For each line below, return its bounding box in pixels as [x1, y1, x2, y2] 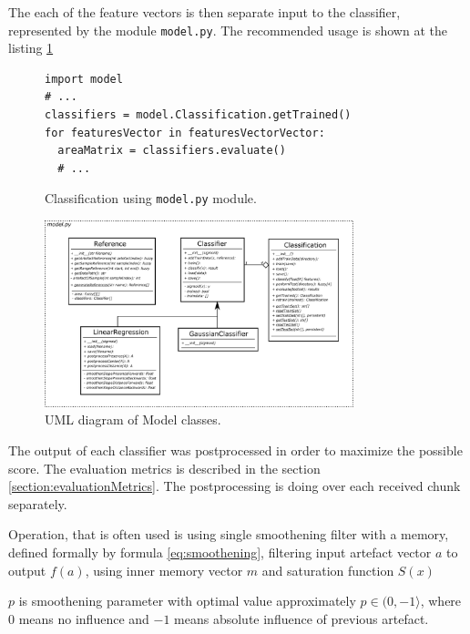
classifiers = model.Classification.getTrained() [45, 108, 352, 122]
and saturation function [261, 560, 394, 579]
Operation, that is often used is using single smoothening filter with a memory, [8, 525, 449, 544]
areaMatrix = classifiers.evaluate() [57, 144, 286, 158]
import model [45, 72, 123, 86]
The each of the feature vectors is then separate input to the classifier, [8, 3, 401, 21]
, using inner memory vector [85, 560, 243, 579]
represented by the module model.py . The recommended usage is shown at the [8, 20, 447, 39]
